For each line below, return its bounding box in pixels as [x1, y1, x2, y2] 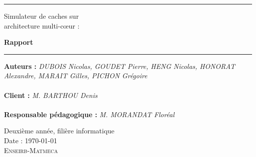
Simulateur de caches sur [4, 11, 79, 21]
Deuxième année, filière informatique [4, 126, 115, 136]
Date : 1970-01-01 [4, 135, 57, 145]
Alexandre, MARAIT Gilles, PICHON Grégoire [4, 70, 148, 81]
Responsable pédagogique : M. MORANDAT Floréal [4, 109, 175, 119]
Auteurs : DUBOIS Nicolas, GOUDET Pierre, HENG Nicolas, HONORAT [4, 61, 235, 71]
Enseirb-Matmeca [4, 145, 58, 155]
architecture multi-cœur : [4, 20, 80, 31]
